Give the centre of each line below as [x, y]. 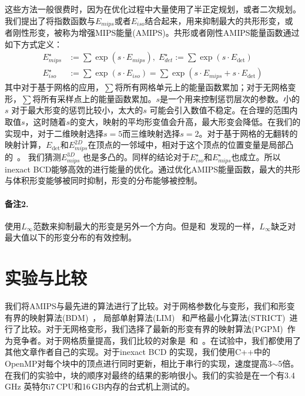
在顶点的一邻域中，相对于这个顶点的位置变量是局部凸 [191, 145]
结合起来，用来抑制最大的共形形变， [215, 20]
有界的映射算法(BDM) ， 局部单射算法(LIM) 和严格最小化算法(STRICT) [145, 317]
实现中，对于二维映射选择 [54, 133]
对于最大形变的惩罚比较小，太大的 [77, 110]
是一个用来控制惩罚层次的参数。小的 [230, 98]
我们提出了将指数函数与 [50, 20]
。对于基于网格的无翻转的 [248, 133]
